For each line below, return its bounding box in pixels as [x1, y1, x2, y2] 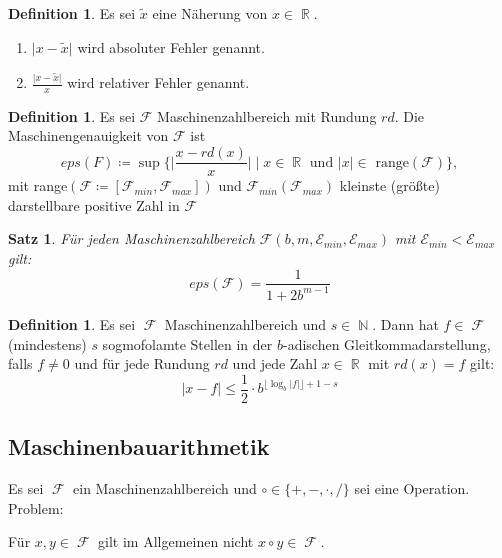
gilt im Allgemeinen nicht [98, 531, 254, 552]
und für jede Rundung [74, 353, 210, 374]
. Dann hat [372, 313, 439, 334]
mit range [8, 175, 68, 196]
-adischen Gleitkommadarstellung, [282, 333, 491, 354]
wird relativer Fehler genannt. [67, 72, 250, 93]
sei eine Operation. [354, 477, 470, 498]
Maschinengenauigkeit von [8, 125, 169, 146]
